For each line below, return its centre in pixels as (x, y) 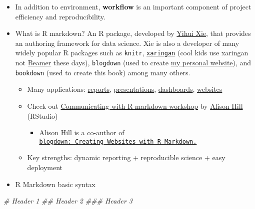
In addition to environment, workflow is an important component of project (133, 6)
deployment (45, 167)
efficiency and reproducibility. (60, 16)
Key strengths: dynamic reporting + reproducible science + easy (126, 157)
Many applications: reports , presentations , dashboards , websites (125, 89)
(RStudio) (42, 115)
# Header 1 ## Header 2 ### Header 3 (68, 201)
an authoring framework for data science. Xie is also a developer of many (127, 43)
